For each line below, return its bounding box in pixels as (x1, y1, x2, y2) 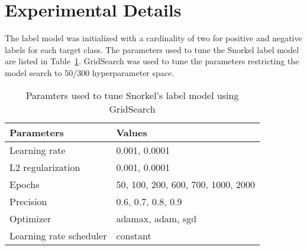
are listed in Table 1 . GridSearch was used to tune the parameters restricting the (5, 55, 299, 67)
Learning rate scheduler (9, 228, 107, 242)
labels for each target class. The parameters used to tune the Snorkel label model (5, 43, 299, 55)
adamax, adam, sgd (116, 211, 197, 225)
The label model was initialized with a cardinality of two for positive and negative (5, 32, 302, 44)
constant (116, 228, 151, 242)
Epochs (9, 177, 40, 191)
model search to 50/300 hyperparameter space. (5, 66, 174, 78)
